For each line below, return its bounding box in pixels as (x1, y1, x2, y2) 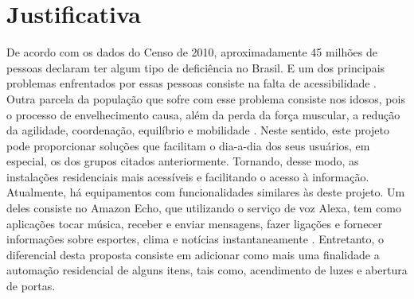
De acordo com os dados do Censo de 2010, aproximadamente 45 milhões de (6, 44, 378, 60)
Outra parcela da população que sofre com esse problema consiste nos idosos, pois (6, 90, 405, 107)
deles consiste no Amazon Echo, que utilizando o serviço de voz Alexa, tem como (6, 200, 401, 216)
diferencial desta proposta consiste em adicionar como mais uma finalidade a (6, 246, 380, 262)
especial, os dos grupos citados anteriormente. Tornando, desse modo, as (6, 153, 359, 169)
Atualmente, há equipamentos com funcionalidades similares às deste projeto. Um (6, 184, 405, 200)
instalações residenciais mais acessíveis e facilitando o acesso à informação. (6, 168, 369, 184)
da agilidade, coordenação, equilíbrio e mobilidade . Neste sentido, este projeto (6, 122, 390, 138)
